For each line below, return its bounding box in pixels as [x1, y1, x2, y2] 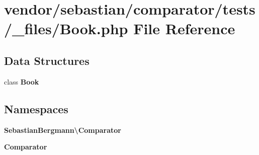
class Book [4, 76, 39, 87]
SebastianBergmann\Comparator [4, 124, 121, 135]
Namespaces [4, 101, 68, 116]
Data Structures [4, 52, 90, 68]
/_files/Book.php [4, 18, 128, 39]
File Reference [133, 18, 235, 39]
